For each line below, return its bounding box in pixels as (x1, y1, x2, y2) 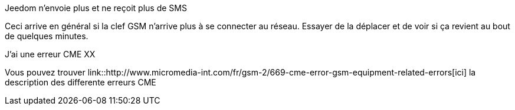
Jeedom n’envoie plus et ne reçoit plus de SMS (5, 3, 187, 13)
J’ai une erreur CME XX (5, 49, 96, 59)
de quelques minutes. (5, 31, 88, 41)
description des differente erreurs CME (5, 77, 156, 87)
